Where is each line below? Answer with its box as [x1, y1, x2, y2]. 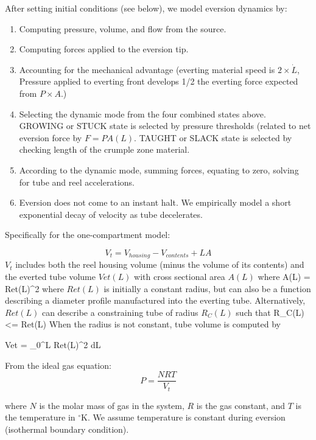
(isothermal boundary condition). [5, 422, 129, 435]
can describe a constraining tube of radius [41, 306, 198, 318]
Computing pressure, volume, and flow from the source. [19, 22, 226, 35]
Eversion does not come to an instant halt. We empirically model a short [19, 196, 292, 209]
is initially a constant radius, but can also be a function [104, 282, 311, 295]
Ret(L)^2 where [5, 282, 64, 295]
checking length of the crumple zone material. [19, 143, 190, 156]
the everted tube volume [5, 270, 96, 282]
